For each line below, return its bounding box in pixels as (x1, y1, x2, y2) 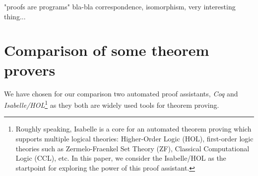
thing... (4, 11, 26, 21)
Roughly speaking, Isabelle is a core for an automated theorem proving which (15, 124, 252, 134)
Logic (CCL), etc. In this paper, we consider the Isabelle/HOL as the (15, 153, 226, 163)
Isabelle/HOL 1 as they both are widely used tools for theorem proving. (4, 98, 219, 110)
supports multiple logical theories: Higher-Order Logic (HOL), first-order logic (15, 133, 254, 143)
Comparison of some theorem (4, 40, 209, 60)
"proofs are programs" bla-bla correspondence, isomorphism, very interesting (4, 1, 236, 11)
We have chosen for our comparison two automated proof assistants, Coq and (4, 88, 238, 98)
